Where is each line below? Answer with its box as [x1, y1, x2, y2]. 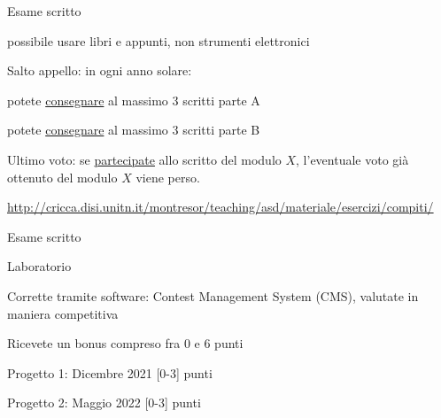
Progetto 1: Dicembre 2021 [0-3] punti [7, 363, 213, 382]
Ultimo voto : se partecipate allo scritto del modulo [7, 150, 282, 168]
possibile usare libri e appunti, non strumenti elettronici [7, 31, 310, 50]
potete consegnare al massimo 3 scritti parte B [7, 120, 260, 139]
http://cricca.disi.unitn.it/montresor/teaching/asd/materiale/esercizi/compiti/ [7, 197, 434, 216]
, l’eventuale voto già [296, 150, 409, 168]
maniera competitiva [7, 304, 119, 322]
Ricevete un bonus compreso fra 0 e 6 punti [7, 334, 244, 352]
